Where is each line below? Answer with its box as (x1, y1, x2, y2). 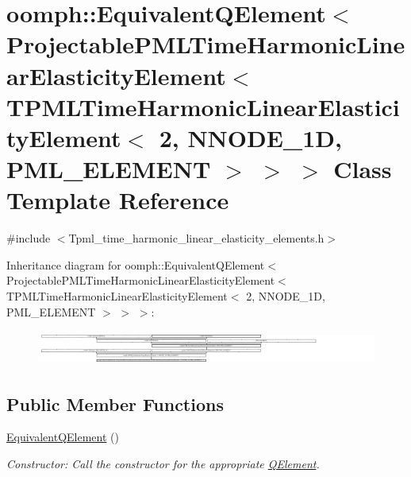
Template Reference (6, 184, 229, 216)
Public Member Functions (6, 391, 224, 416)
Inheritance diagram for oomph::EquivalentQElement (6, 256, 265, 273)
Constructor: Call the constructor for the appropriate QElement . (6, 456, 320, 472)
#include (6, 230, 51, 246)
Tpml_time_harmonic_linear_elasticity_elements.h (68, 230, 325, 246)
